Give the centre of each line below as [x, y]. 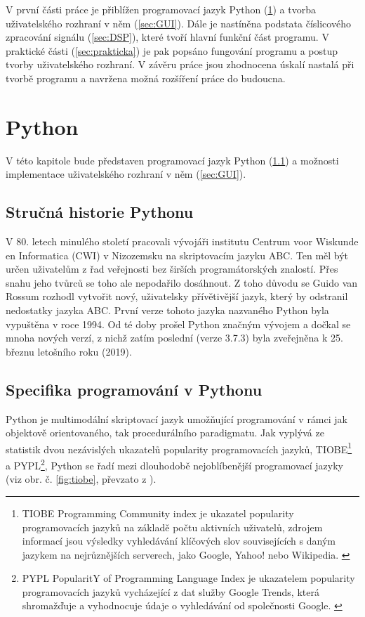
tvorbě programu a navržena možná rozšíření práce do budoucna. [146, 78]
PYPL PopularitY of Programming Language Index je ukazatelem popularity [188, 578]
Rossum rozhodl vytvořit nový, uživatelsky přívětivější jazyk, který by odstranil [177, 296]
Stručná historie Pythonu [100, 212]
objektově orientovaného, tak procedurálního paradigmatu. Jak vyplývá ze [165, 433]
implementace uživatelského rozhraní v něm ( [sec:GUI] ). [126, 174]
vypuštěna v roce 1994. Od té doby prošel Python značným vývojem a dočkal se [178, 324]
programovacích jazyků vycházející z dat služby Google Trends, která [171, 591]
